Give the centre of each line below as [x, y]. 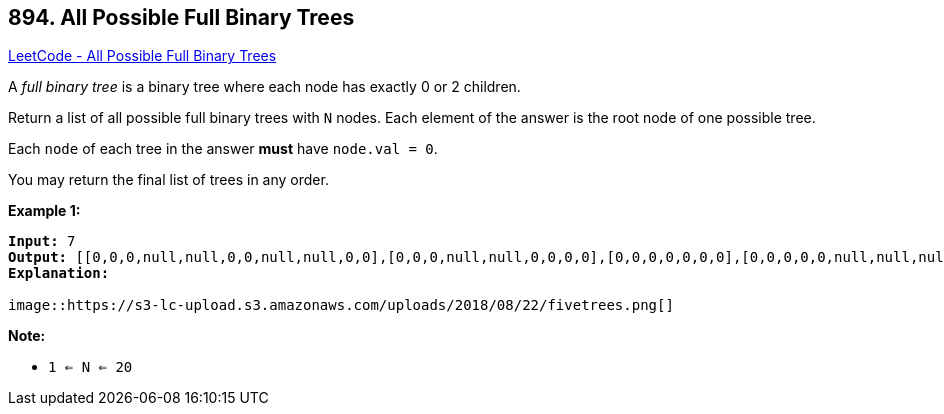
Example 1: [44, 211]
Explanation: [59, 273]
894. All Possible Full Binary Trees [181, 17]
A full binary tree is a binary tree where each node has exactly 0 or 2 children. [264, 87]
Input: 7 [42, 241]
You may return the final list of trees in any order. [168, 180]
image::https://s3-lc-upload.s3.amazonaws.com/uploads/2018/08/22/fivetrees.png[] [341, 305]
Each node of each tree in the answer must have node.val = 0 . [223, 149]
